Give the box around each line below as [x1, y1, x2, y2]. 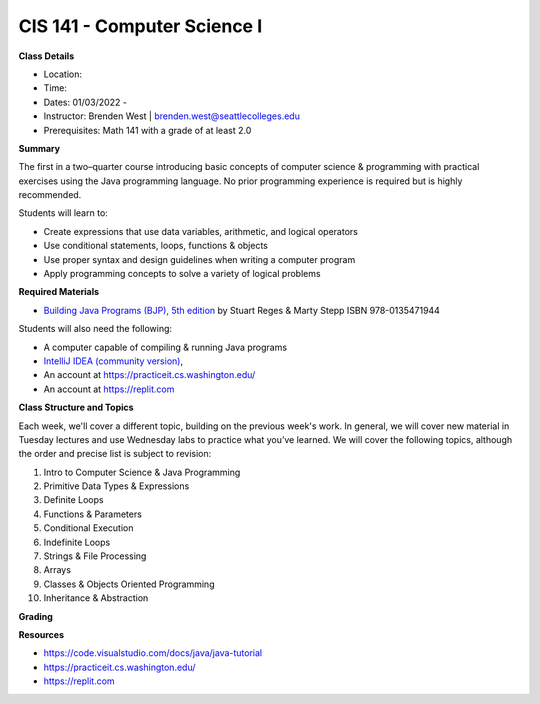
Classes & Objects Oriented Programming [43, 578, 215, 590]
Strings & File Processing [43, 550, 147, 562]
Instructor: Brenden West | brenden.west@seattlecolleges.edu [43, 110, 300, 122]
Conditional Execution [43, 522, 134, 534]
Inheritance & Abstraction [43, 592, 149, 604]
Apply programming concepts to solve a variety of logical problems [43, 268, 321, 280]
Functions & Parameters [43, 508, 142, 520]
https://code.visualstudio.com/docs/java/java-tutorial [43, 647, 263, 659]
